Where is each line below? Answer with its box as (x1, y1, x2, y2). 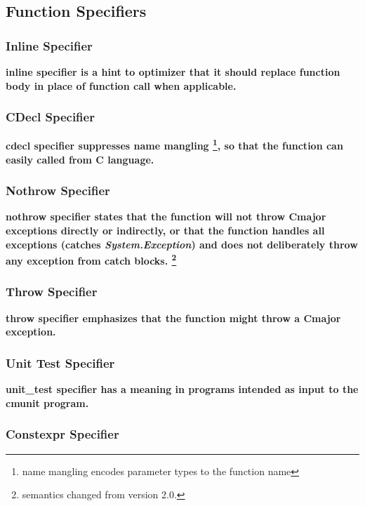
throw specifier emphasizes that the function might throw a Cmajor (6, 310, 341, 325)
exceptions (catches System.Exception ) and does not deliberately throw (6, 237, 358, 251)
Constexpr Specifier (6, 425, 119, 443)
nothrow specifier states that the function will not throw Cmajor (6, 209, 326, 224)
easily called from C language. (6, 152, 154, 166)
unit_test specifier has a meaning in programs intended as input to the (6, 382, 359, 397)
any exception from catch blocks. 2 (6, 251, 177, 267)
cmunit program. (6, 395, 89, 410)
